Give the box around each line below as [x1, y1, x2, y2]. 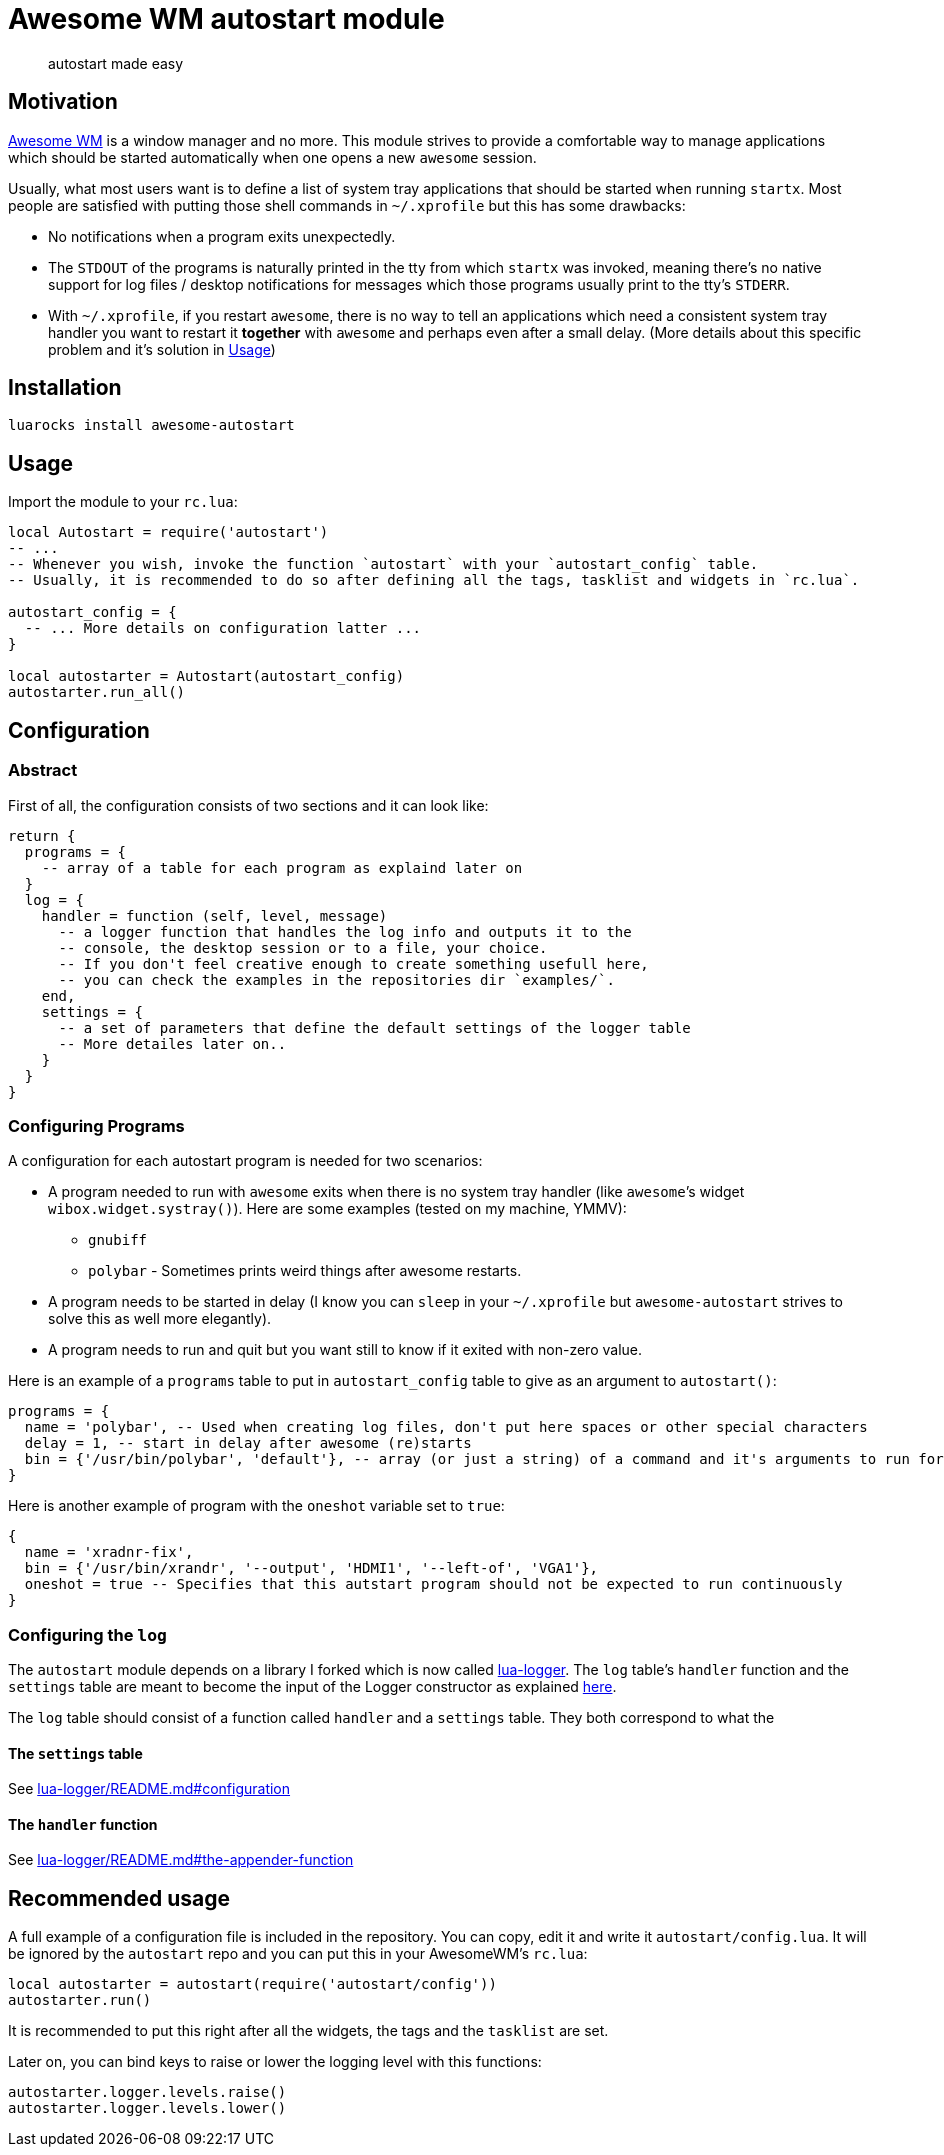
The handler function [8, 1815, 158, 1833]
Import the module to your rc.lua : [8, 493, 238, 511]
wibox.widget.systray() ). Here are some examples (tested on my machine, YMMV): [48, 1200, 627, 1218]
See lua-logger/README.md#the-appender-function [8, 1851, 354, 1869]
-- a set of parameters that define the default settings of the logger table [58, 1019, 691, 1036]
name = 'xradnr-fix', [24, 1544, 194, 1561]
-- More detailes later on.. [58, 1035, 287, 1052]
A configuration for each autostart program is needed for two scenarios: [8, 1152, 483, 1170]
